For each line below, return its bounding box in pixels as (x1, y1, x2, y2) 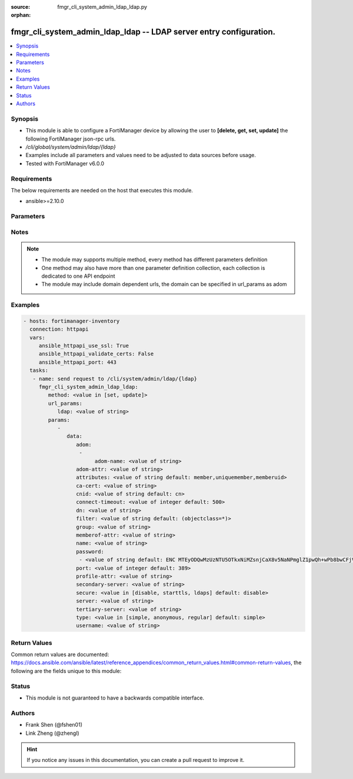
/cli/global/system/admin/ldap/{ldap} (25, 143, 116, 150)
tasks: (29, 367, 49, 374)
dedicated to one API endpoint (41, 272, 115, 279)
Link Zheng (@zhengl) (25, 730, 79, 737)
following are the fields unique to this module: (11, 667, 122, 674)
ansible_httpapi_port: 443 (38, 359, 117, 365)
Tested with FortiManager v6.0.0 (25, 159, 105, 167)
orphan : (11, 12, 31, 19)
